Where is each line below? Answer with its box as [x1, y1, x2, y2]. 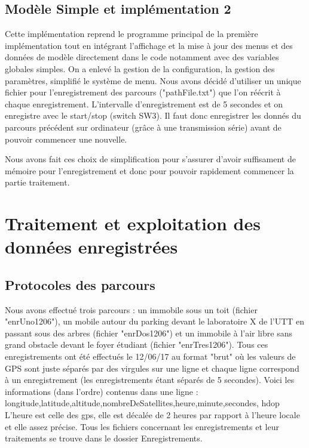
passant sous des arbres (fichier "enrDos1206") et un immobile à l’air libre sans [5, 326, 292, 339]
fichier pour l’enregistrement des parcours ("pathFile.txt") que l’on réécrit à [5, 86, 281, 98]
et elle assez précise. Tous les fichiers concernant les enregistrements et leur [5, 420, 279, 432]
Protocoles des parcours [5, 275, 155, 293]
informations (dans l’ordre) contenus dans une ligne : [5, 385, 198, 397]
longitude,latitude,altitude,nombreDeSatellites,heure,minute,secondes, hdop [5, 397, 280, 409]
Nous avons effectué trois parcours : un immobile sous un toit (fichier [5, 303, 258, 316]
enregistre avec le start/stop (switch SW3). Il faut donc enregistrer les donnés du [5, 109, 301, 122]
